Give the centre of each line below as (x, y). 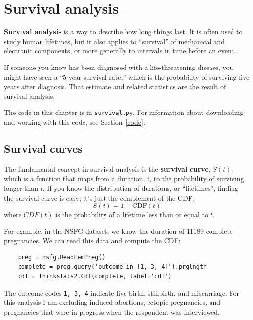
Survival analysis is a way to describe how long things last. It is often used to (123, 32)
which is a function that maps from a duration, (74, 178)
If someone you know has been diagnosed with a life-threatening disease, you (119, 67)
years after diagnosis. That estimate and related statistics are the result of (115, 86)
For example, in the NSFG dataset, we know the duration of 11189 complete (118, 231)
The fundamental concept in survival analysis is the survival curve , (107, 169)
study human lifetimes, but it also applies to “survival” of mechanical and (114, 41)
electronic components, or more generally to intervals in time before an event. (120, 51)
